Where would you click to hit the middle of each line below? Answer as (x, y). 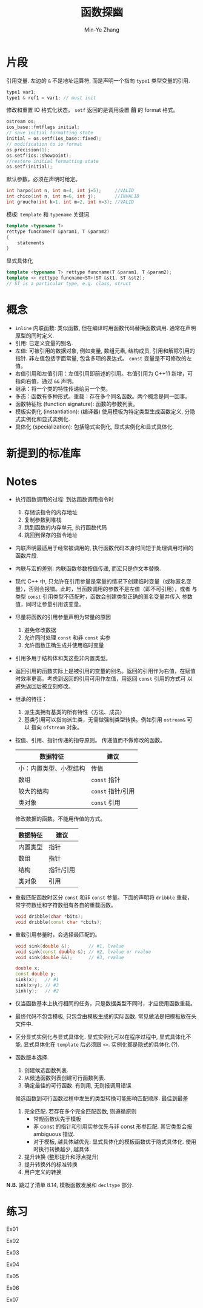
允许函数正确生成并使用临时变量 (64, 645)
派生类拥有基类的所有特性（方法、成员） (75, 712)
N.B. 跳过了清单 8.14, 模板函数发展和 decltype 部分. (70, 1185)
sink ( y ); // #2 (37, 991)
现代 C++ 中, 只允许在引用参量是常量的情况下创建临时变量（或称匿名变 (103, 581)
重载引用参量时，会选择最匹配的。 (58, 934)
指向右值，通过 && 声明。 (46, 381)
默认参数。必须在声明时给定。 (43, 179)
